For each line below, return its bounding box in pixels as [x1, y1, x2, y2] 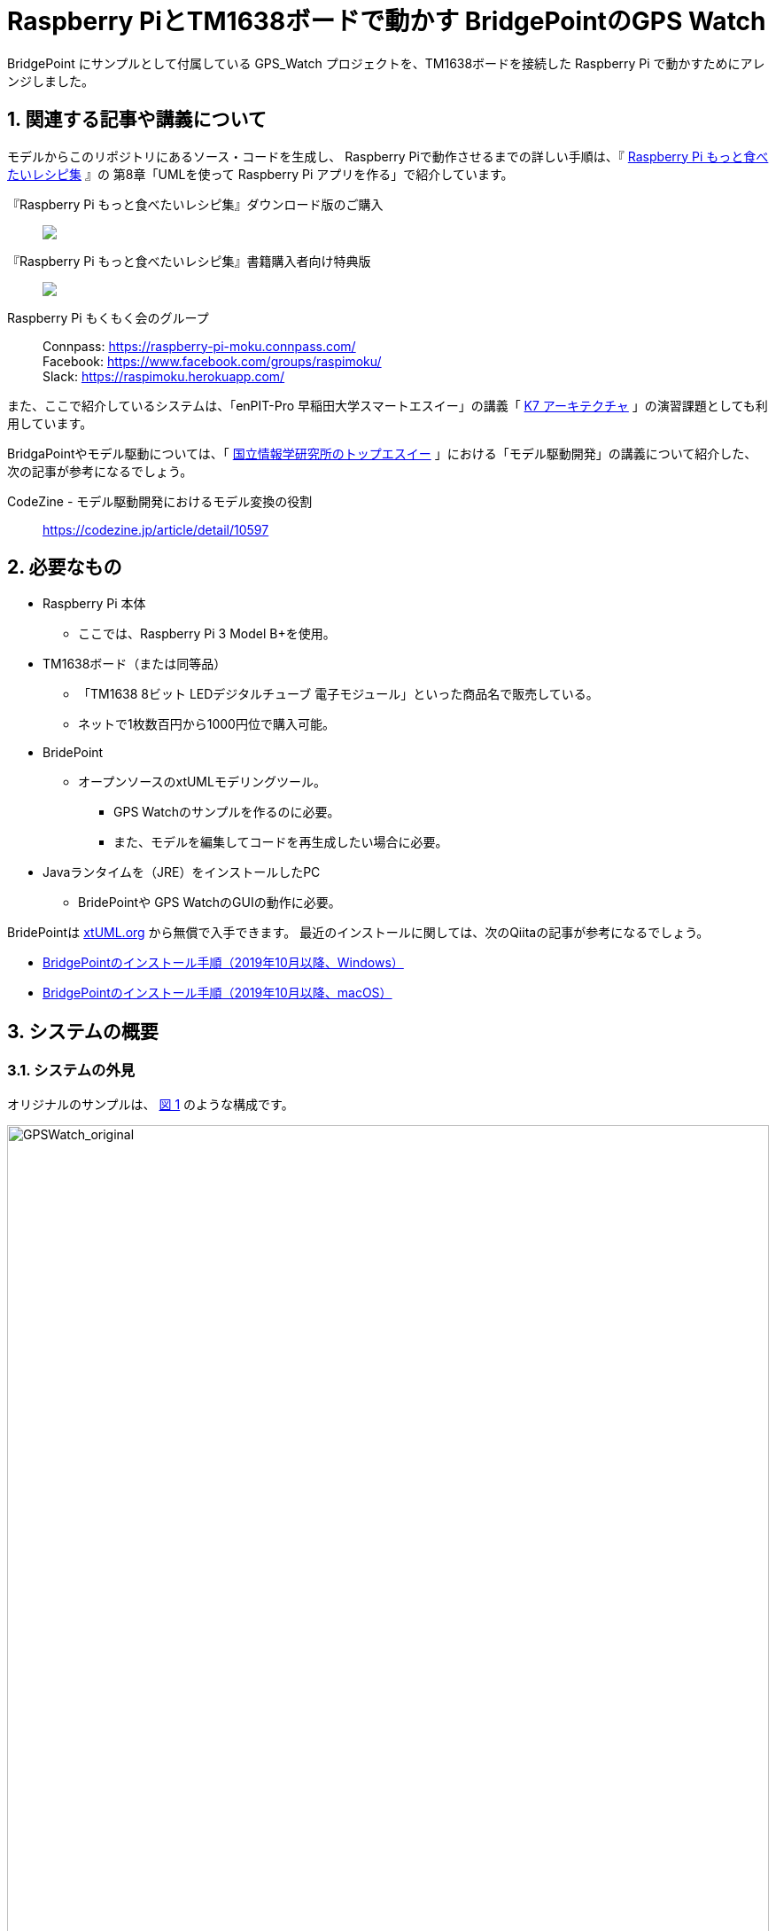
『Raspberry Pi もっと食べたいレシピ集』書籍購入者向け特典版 [7, 253, 371, 269]
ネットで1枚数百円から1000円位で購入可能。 [78, 716, 335, 732]
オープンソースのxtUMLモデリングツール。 [78, 774, 326, 790]
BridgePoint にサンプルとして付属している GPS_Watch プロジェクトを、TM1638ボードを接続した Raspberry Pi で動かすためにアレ [7, 55, 765, 71]
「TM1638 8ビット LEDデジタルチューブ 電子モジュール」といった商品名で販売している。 [78, 686, 599, 702]
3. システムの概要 [7, 1020, 159, 1043]
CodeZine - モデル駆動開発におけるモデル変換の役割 [7, 493, 313, 509]
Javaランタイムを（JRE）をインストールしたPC [43, 864, 321, 880]
